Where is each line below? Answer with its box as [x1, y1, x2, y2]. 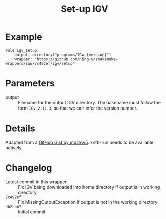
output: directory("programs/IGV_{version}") [14, 52, 112, 57]
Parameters [5, 78, 55, 89]
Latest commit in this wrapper [5, 179, 67, 185]
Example [5, 31, 42, 43]
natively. [5, 144, 23, 151]
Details [5, 123, 35, 134]
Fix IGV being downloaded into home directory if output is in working [18, 184, 160, 190]
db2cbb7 [5, 204, 22, 209]
